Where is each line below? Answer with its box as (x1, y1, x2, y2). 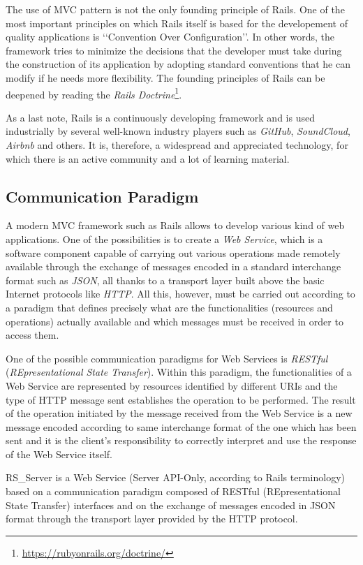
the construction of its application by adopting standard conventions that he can (6, 57, 350, 71)
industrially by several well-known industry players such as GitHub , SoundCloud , (6, 124, 350, 138)
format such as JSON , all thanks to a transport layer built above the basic (6, 272, 325, 287)
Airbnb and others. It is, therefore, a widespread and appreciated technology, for (6, 138, 348, 152)
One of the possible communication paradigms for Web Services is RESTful (6, 351, 328, 365)
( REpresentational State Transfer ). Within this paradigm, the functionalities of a (6, 365, 352, 379)
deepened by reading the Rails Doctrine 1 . (6, 85, 182, 101)
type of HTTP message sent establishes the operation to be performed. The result (6, 392, 356, 406)
